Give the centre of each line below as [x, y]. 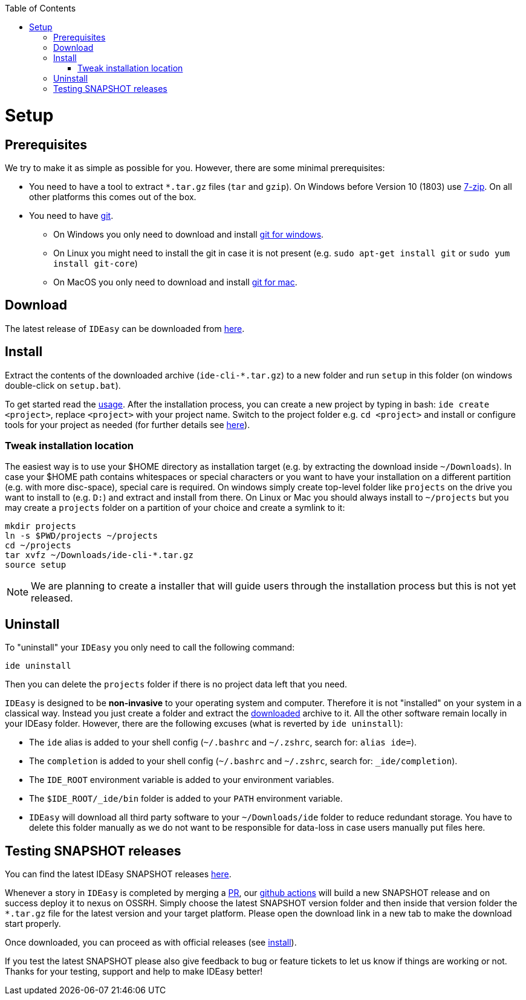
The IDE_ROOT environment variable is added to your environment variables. [182, 780]
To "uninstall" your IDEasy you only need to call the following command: [150, 648]
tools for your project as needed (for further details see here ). [128, 424]
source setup [36, 565]
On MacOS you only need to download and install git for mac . [175, 282]
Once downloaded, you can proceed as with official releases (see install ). [151, 943]
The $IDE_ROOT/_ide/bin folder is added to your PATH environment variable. [186, 799]
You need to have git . [71, 215]
